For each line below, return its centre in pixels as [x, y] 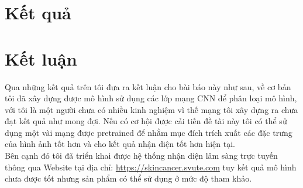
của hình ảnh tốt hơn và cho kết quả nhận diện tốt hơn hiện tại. [120, 144]
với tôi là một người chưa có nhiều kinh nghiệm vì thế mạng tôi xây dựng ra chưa [151, 109]
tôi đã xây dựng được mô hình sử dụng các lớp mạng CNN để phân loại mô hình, [151, 98]
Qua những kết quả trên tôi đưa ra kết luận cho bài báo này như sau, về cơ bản [148, 86]
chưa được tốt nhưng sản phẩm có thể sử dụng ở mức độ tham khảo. [128, 178]
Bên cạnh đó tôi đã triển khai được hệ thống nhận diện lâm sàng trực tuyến [141, 155]
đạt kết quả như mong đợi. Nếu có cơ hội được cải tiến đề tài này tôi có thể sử [146, 121]
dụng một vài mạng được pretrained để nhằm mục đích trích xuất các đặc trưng [149, 132]
